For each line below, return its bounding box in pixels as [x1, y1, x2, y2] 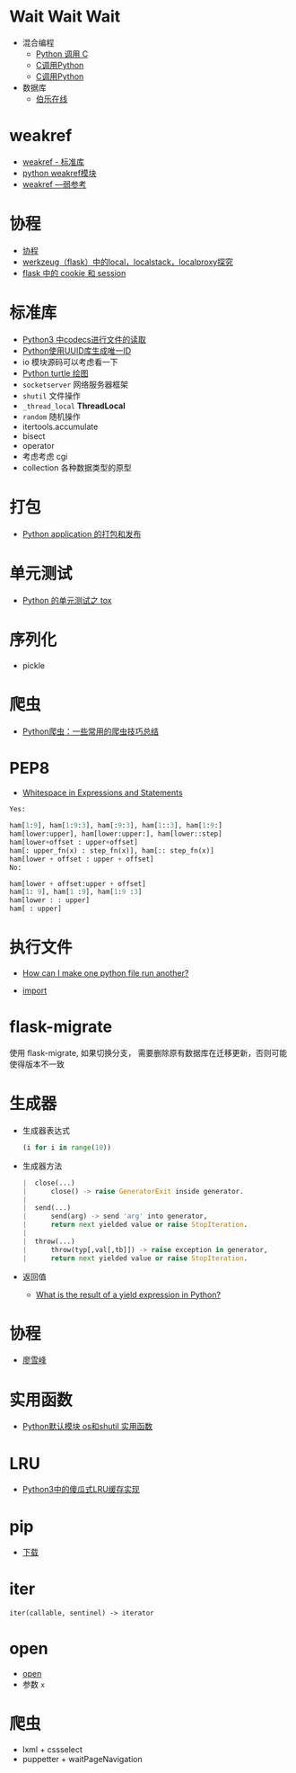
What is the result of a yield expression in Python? [35, 1289, 222, 1300]
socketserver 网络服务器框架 [22, 379, 128, 390]
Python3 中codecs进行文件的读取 [22, 334, 146, 345]
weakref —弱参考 [22, 178, 87, 190]
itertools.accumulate [22, 421, 99, 432]
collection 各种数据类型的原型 [22, 461, 132, 473]
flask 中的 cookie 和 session [22, 267, 126, 278]
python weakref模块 [22, 167, 97, 178]
